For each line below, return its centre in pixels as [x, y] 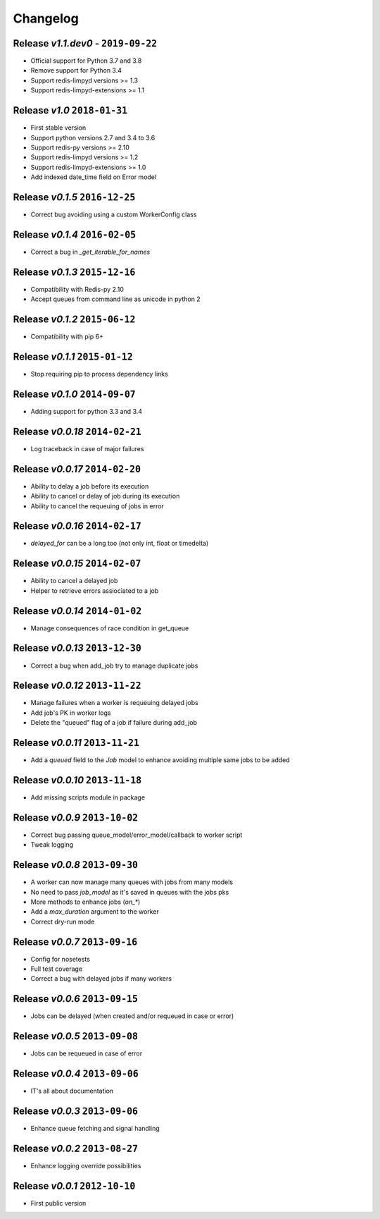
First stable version [58, 128]
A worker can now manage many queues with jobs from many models [132, 882]
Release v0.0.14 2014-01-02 [77, 611]
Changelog [46, 18]
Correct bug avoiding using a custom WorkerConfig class [114, 214]
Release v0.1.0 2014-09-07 [75, 394]
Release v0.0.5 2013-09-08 [76, 1036]
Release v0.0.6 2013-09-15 [76, 999]
